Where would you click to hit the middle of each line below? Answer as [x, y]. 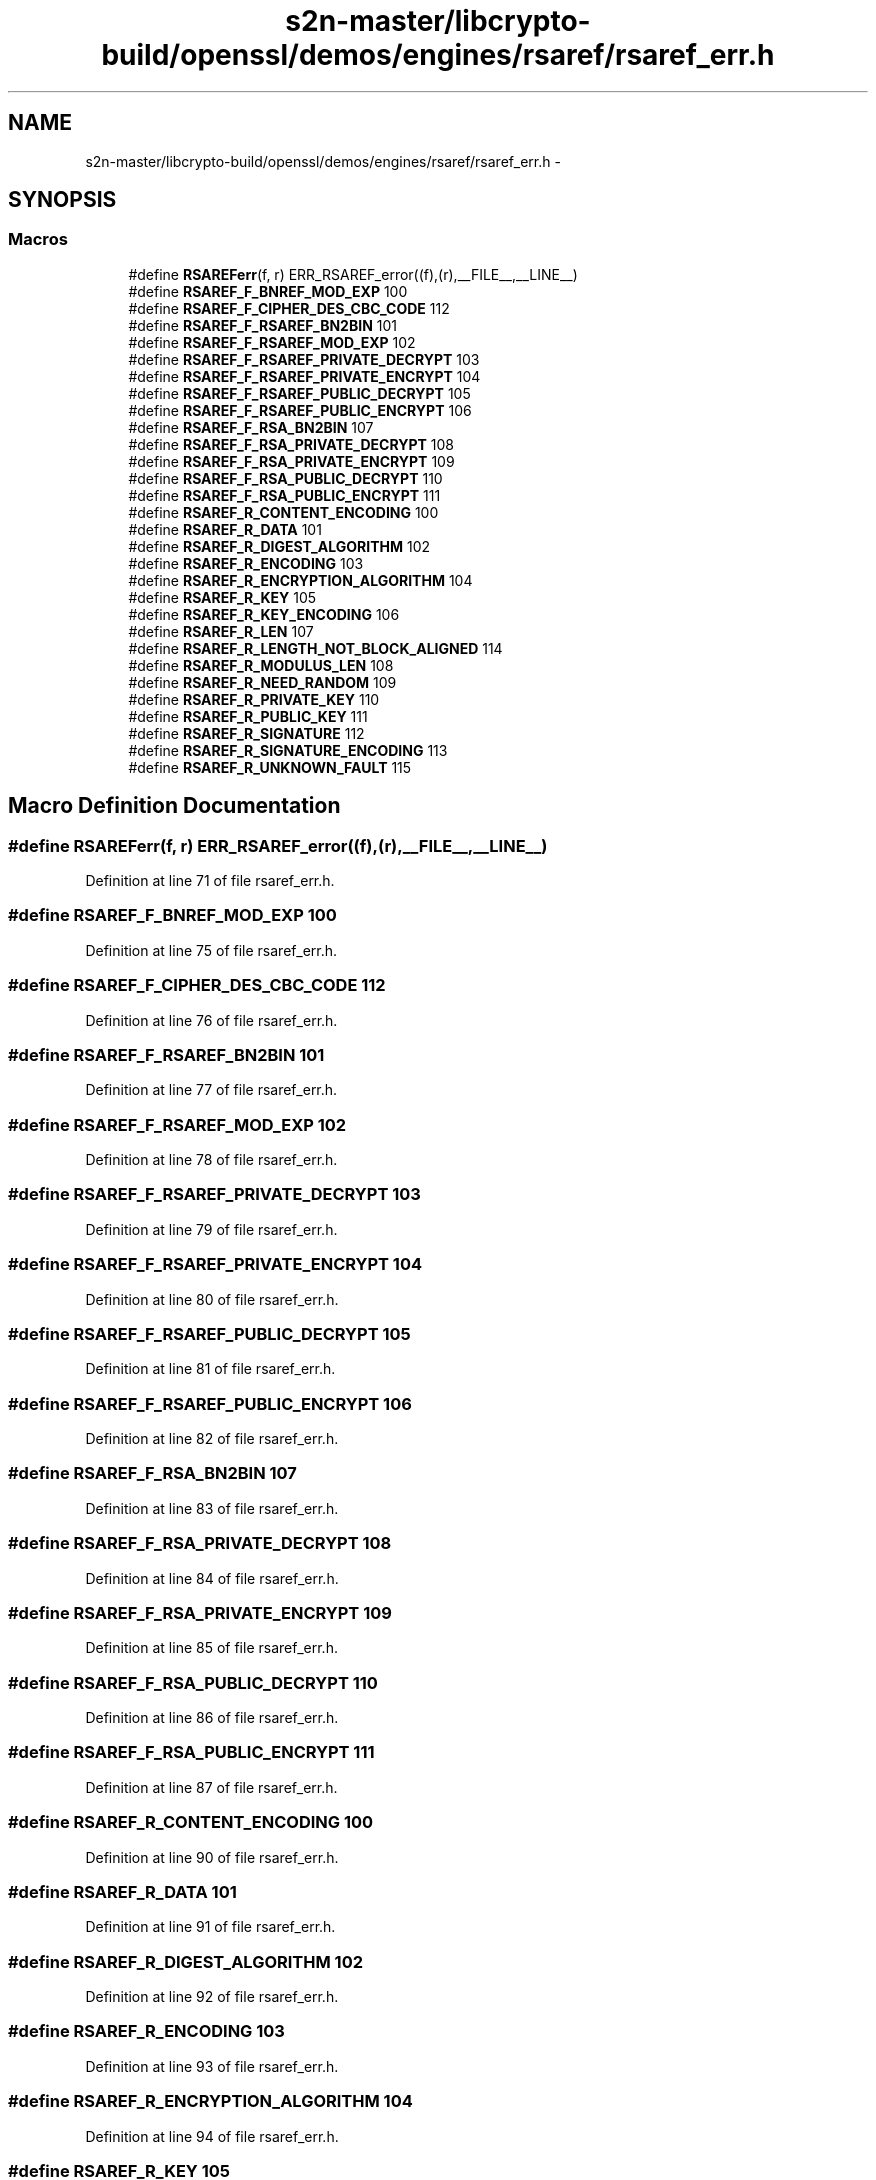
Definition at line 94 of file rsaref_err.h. [212, 2136]
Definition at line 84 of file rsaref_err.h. [212, 1578]
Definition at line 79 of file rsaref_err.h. [211, 1229]
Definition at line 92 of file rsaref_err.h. [212, 1997]
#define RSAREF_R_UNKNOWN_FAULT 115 [270, 767]
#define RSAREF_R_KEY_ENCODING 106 [264, 614]
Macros [38, 239]
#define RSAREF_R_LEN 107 [221, 631]
